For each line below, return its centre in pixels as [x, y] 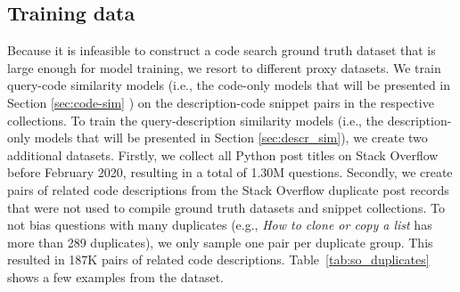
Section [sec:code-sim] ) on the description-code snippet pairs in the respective [221, 102]
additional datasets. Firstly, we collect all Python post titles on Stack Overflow [223, 154]
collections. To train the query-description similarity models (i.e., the [196, 120]
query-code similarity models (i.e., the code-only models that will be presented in [229, 85]
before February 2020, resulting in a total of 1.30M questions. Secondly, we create [230, 172]
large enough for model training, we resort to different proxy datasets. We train [224, 67]
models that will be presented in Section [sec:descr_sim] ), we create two [231, 138]
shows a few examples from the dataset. [115, 276]
